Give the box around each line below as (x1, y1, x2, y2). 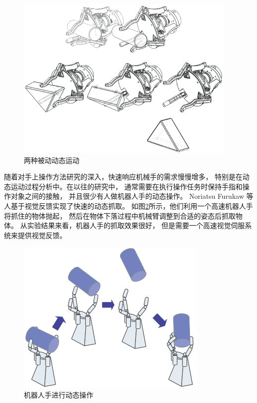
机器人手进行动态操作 (24, 389, 93, 400)
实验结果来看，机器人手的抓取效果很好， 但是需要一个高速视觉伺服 (27, 220, 245, 231)
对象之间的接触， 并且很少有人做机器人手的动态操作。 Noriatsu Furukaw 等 (10, 191, 254, 201)
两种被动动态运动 (24, 155, 79, 165)
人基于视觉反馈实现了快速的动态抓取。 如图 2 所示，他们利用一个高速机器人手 (4, 200, 253, 211)
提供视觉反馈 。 (17, 230, 66, 240)
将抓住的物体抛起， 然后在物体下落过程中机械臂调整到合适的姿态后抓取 (4, 210, 236, 221)
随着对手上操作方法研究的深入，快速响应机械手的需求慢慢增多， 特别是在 (4, 171, 243, 182)
